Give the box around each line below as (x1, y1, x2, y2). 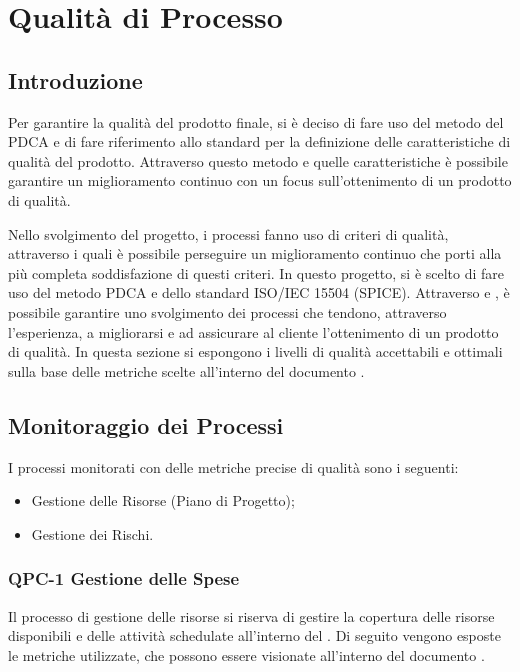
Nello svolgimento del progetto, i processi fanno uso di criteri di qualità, (8, 223, 449, 244)
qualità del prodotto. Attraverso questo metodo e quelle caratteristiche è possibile (8, 150, 508, 171)
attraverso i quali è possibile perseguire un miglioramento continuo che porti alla (8, 243, 502, 264)
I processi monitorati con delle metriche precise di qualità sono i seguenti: (8, 456, 459, 477)
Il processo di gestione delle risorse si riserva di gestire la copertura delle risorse (8, 605, 495, 626)
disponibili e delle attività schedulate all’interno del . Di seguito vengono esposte (8, 625, 501, 646)
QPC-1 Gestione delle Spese (8, 566, 240, 591)
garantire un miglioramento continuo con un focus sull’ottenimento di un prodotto (8, 170, 512, 191)
